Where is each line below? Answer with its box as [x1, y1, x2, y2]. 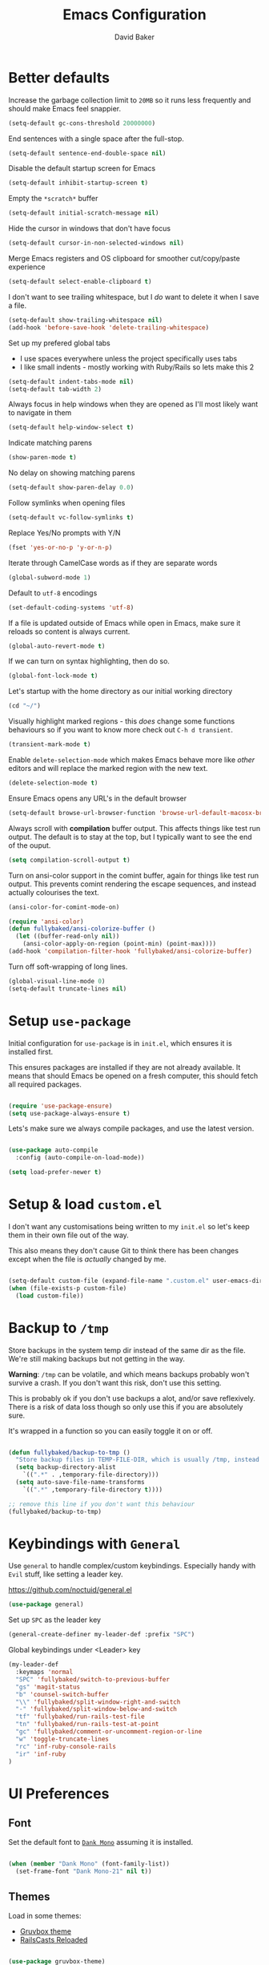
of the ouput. [8, 840, 51, 850]
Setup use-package [8, 1011, 131, 1030]
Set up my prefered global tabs [8, 338, 110, 348]
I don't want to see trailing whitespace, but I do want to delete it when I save [8, 292, 259, 301]
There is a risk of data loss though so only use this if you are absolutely [8, 1402, 243, 1411]
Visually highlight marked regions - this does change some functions [8, 716, 235, 726]
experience [8, 262, 46, 272]
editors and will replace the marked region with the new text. [8, 764, 208, 773]
